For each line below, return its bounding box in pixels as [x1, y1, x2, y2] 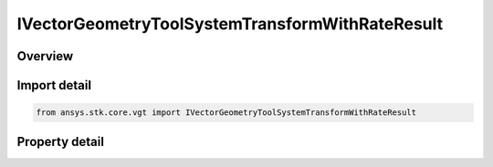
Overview [16, 48, 74, 64]
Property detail [16, 133, 105, 150]
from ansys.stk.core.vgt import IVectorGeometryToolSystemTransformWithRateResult [36, 108, 417, 118]
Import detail [16, 78, 91, 93]
